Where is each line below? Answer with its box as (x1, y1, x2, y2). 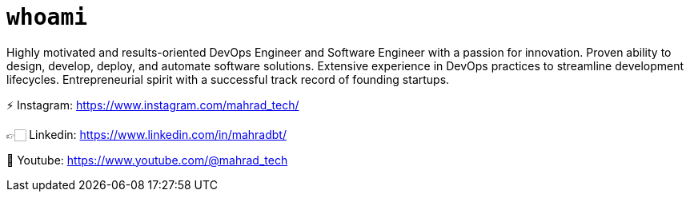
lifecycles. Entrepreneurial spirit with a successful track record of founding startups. (6, 72, 450, 86)
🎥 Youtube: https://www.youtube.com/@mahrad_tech (6, 152, 288, 167)
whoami (6, 4, 88, 30)
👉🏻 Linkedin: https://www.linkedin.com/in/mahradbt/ (6, 127, 287, 141)
